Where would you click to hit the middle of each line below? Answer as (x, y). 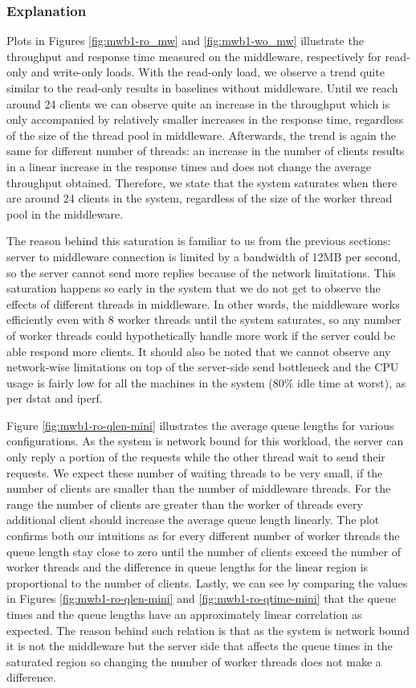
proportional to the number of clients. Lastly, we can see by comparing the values (207, 582)
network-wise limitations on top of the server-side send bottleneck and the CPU (203, 367)
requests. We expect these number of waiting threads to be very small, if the (195, 472)
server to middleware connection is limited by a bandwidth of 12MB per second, (204, 256)
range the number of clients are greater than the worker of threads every (185, 504)
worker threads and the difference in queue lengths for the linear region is (188, 567)
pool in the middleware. (65, 213)
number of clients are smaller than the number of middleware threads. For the (199, 488)
